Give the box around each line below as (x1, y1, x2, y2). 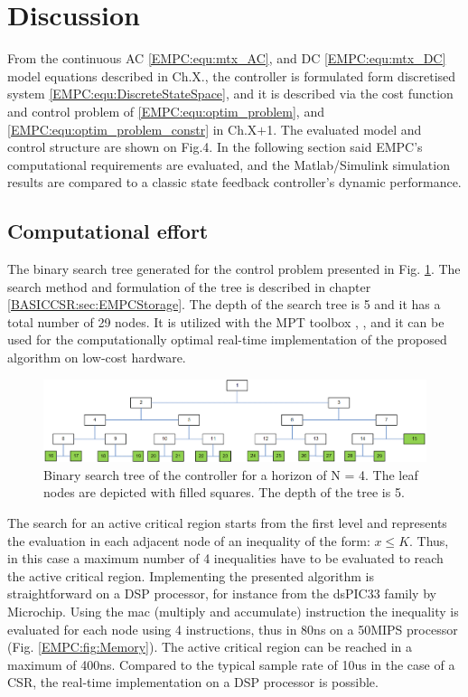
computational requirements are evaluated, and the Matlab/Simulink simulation (7, 155, 450, 174)
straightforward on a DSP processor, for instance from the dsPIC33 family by (7, 584, 436, 603)
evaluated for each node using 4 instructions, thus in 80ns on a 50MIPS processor (7, 619, 458, 638)
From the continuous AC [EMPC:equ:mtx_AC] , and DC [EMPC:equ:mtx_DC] (7, 49, 446, 68)
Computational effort (7, 217, 209, 245)
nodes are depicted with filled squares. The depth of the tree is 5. (43, 483, 405, 502)
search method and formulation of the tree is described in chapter (7, 277, 371, 296)
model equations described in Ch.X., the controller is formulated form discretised (7, 66, 456, 85)
